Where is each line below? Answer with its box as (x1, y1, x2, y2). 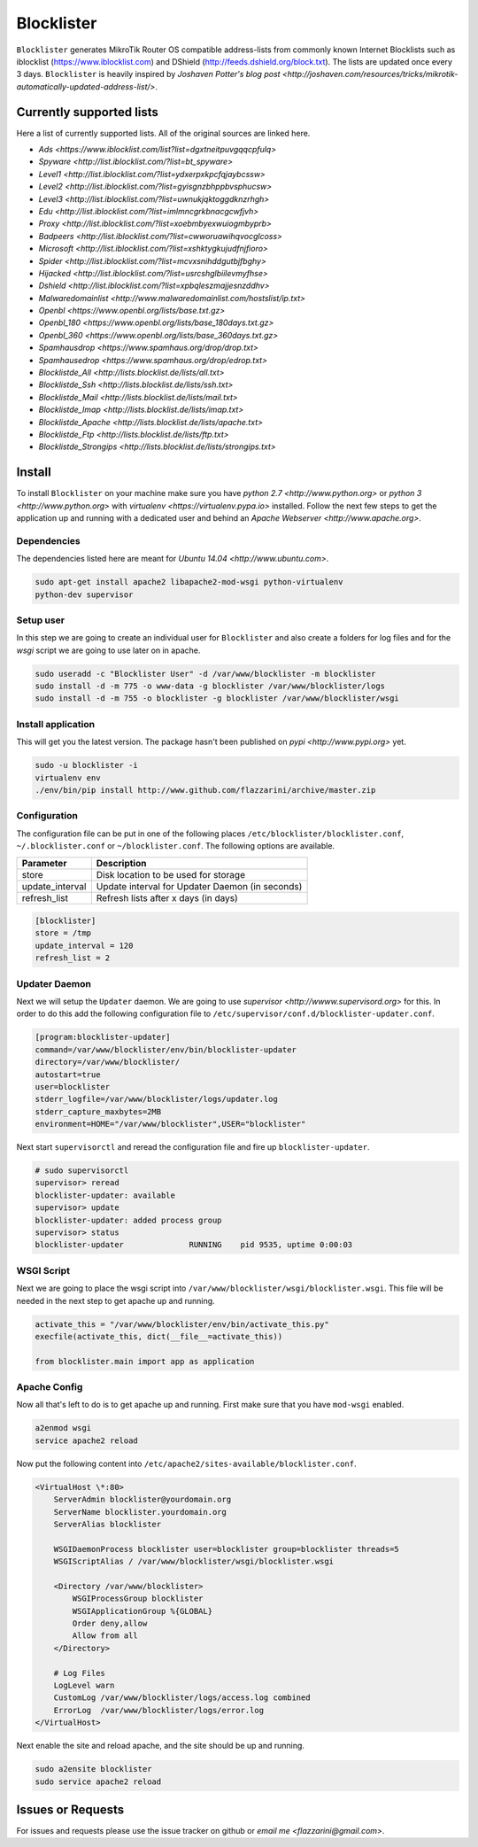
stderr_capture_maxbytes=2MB (35, 1106, 162, 1116)
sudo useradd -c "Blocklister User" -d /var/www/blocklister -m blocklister (35, 669, 376, 679)
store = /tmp (35, 928, 92, 938)
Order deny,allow (72, 1618, 148, 1629)
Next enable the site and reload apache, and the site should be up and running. (16, 1741, 305, 1751)
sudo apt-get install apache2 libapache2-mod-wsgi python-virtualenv (35, 577, 343, 587)
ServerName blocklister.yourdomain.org (53, 1507, 227, 1517)
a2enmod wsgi (35, 1423, 92, 1433)
